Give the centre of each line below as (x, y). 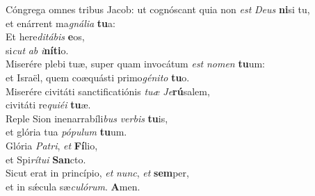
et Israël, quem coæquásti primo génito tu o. (98, 77)
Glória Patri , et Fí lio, (52, 145)
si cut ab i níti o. (37, 50)
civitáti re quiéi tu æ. (48, 105)
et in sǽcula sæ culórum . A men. (73, 186)
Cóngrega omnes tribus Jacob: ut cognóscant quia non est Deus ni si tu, (158, 9)
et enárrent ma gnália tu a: (60, 23)
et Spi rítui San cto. (46, 159)
